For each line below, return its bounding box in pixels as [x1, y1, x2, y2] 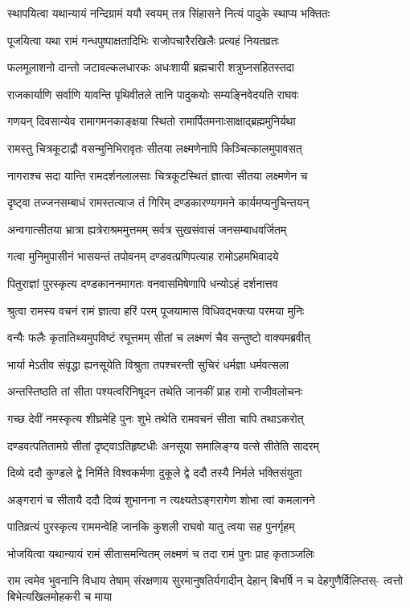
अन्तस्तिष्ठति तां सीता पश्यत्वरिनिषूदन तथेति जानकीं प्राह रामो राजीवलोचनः [7, 383, 303, 400]
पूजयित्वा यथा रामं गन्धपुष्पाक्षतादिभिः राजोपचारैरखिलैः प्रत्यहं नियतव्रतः [7, 31, 280, 48]
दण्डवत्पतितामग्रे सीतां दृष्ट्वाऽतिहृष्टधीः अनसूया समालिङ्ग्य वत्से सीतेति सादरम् [7, 437, 319, 454]
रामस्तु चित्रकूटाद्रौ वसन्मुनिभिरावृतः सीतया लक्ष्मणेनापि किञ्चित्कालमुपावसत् [7, 139, 302, 156]
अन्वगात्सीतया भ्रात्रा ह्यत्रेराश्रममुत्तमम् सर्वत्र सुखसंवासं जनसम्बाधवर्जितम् [7, 220, 287, 237]
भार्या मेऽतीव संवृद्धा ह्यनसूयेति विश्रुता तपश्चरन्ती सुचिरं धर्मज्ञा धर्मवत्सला [7, 355, 289, 372]
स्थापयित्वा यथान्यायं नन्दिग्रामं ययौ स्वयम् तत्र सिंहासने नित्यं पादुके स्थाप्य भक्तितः [7, 5, 330, 21]
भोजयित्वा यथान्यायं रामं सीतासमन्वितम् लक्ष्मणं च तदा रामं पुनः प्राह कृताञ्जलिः [7, 544, 315, 561]
